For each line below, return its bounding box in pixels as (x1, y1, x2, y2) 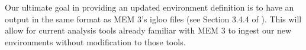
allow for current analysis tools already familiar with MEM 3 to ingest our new (5, 24, 292, 36)
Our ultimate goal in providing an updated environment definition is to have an (5, 1, 294, 13)
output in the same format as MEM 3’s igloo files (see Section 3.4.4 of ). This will (5, 12, 302, 25)
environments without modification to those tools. (5, 35, 186, 48)
